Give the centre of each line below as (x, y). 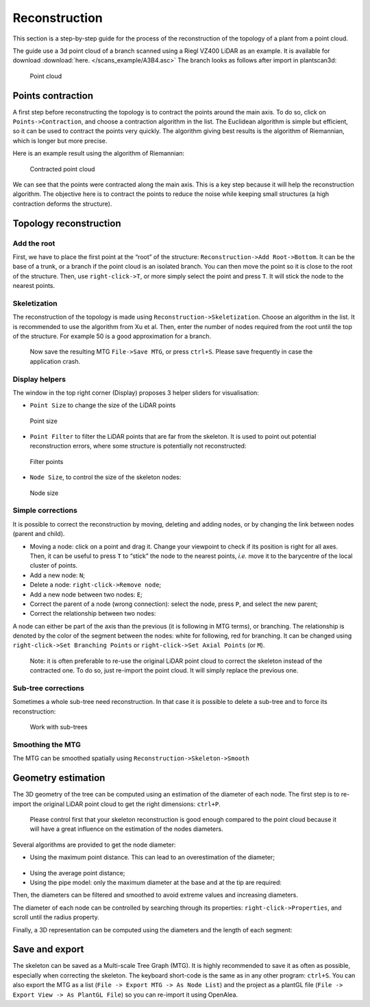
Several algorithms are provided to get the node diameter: (94, 845)
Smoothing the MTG (47, 744)
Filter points (47, 461)
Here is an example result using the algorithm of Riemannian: (99, 154)
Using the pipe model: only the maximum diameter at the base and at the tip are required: (156, 882)
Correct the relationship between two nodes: (93, 614)
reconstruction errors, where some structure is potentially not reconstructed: (138, 446)
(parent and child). (39, 534)
